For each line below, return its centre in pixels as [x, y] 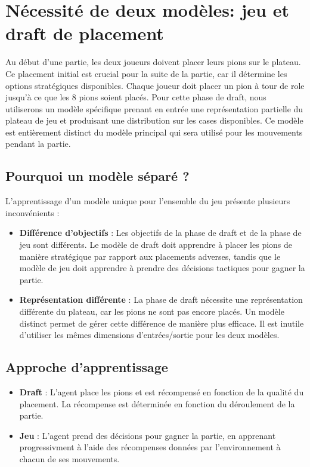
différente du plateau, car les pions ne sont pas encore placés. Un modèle [152, 311]
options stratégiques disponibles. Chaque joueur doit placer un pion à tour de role [155, 85]
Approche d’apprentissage [87, 367]
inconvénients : [32, 212]
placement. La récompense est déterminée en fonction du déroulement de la [157, 403]
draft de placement [85, 33]
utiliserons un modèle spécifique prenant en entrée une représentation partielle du [154, 108]
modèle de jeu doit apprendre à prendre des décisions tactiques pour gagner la [162, 268]
